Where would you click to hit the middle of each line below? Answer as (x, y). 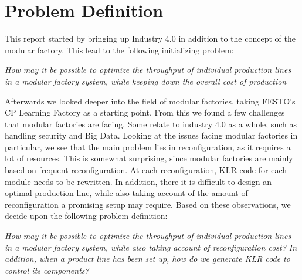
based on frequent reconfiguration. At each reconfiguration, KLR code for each (146, 170)
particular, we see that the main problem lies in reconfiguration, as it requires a (148, 146)
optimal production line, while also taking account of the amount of (126, 193)
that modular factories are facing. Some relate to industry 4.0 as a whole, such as (151, 124)
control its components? (47, 270)
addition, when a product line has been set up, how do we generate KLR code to (148, 259)
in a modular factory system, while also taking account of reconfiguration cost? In (151, 247)
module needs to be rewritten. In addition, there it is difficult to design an (138, 181)
